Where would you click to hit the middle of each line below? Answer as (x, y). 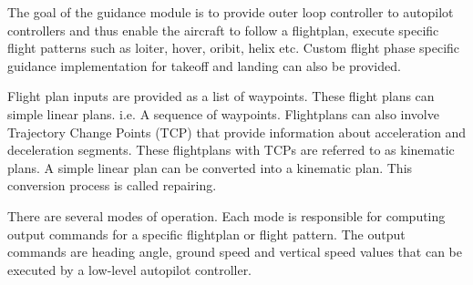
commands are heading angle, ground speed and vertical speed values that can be (235, 252)
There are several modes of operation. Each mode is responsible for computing (226, 215)
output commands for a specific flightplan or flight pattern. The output (206, 234)
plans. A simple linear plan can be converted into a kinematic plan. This (210, 167)
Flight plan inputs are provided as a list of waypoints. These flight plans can (221, 96)
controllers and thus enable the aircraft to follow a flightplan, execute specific (223, 30)
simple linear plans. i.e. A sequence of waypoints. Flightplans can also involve (223, 113)
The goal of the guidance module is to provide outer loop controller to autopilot (231, 12)
